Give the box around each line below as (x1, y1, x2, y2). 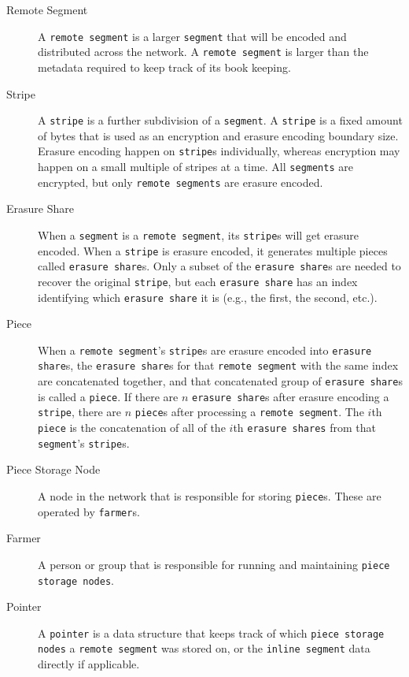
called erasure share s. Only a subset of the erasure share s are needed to (38, 258, 401, 274)
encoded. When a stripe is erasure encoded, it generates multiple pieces (38, 242, 388, 259)
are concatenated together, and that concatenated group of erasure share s (38, 373, 403, 389)
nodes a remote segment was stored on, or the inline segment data (38, 640, 370, 657)
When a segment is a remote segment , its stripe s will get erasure (38, 226, 359, 243)
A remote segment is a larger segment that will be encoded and (38, 28, 347, 44)
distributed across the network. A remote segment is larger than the (38, 43, 369, 60)
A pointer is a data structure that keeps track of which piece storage (38, 624, 385, 641)
